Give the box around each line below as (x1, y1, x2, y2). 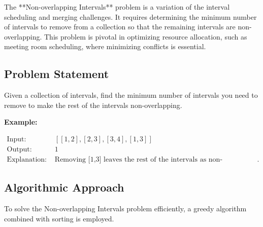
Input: (7, 135, 26, 143)
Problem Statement (4, 66, 109, 82)
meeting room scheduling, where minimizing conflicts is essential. (4, 41, 206, 52)
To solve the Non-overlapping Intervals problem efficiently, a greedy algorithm (4, 203, 247, 214)
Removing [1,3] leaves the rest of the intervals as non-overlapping (54, 156, 223, 164)
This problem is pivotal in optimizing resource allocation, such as (44, 31, 247, 42)
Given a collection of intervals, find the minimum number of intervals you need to (4, 90, 258, 100)
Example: (4, 117, 38, 127)
